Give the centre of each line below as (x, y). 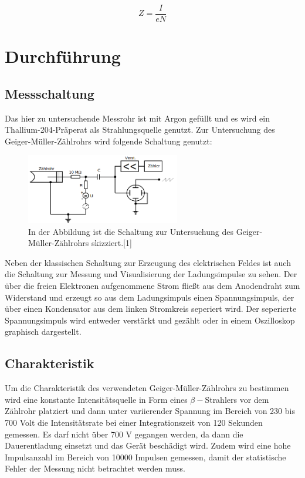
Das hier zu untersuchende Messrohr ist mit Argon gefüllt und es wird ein (138, 118)
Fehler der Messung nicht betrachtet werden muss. (95, 468)
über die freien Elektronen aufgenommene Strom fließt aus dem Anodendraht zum (152, 286)
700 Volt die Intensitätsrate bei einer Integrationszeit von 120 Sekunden (134, 422)
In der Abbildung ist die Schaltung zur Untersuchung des (131, 231)
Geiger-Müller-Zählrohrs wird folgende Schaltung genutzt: (109, 141)
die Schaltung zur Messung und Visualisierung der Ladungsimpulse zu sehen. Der (151, 274)
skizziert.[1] (111, 243)
